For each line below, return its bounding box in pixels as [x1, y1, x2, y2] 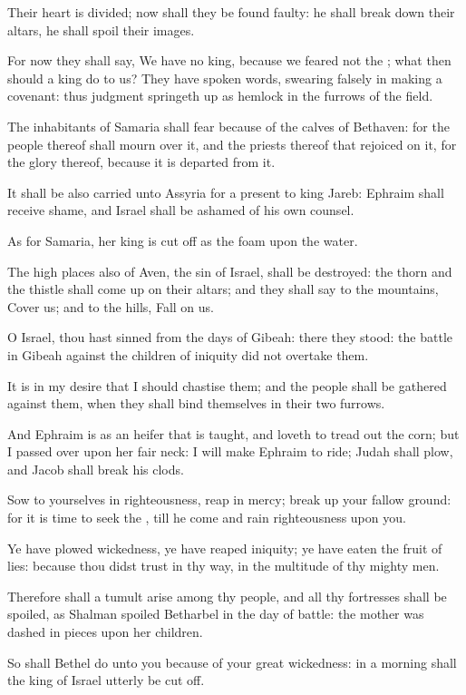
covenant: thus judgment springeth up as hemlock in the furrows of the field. [7, 86, 433, 105]
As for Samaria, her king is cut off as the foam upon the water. [7, 230, 358, 250]
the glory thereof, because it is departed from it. [7, 152, 276, 171]
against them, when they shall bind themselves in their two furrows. [7, 394, 385, 413]
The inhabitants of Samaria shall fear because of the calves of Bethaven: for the [7, 116, 450, 135]
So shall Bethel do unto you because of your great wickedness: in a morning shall [7, 652, 457, 671]
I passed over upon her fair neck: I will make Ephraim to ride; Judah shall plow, [7, 442, 453, 461]
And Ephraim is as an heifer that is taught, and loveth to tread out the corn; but [7, 424, 460, 443]
